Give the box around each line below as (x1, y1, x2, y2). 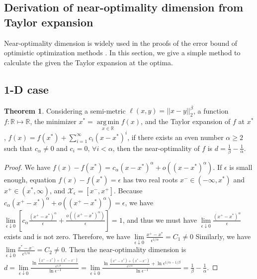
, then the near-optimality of (112, 142, 200, 153)
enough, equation (4, 174, 56, 184)
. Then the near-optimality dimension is (65, 244, 186, 255)
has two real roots (123, 174, 178, 184)
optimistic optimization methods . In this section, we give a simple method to (4, 47, 241, 58)
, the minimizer (30, 116, 77, 126)
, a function (193, 105, 229, 116)
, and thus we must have (122, 214, 197, 225)
